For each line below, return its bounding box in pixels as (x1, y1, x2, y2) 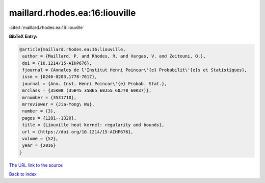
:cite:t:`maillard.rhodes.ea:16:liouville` (9, 25, 84, 30)
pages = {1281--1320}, (22, 115, 77, 121)
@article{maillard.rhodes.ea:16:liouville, (19, 47, 126, 52)
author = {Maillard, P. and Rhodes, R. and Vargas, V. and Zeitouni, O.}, (22, 53, 206, 59)
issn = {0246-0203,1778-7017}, (22, 74, 98, 79)
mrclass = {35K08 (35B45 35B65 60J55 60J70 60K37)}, (22, 88, 152, 93)
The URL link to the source (9, 162, 63, 168)
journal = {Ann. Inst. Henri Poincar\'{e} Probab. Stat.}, (22, 81, 167, 86)
